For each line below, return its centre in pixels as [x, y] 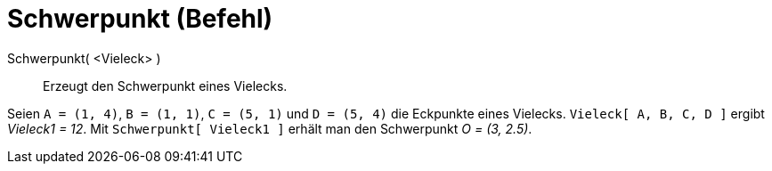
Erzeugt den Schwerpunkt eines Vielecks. [165, 85]
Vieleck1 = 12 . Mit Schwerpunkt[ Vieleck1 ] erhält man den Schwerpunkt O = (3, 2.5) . [270, 128]
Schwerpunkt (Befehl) [140, 19]
